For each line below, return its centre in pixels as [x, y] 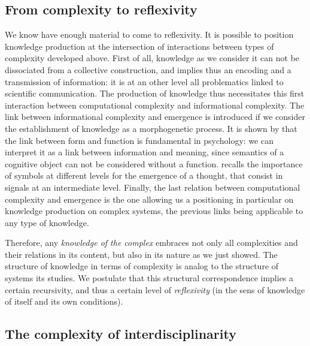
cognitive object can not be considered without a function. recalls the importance [154, 163]
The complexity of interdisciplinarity [121, 334]
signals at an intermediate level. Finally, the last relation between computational [153, 187]
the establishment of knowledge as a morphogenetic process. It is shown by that [151, 128]
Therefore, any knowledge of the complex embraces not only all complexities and [151, 243]
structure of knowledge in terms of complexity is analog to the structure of [142, 266]
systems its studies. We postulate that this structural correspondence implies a [149, 278]
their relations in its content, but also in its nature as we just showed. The [141, 254]
